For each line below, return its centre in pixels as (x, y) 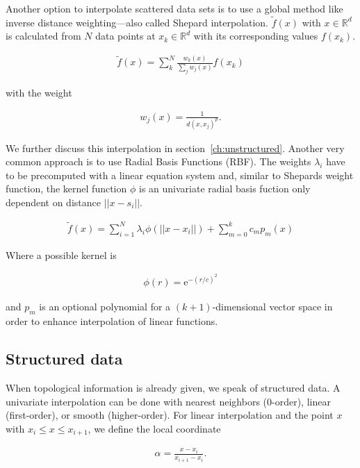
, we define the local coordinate (154, 428)
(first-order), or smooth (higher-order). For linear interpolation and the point (170, 415)
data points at (125, 36)
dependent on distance (53, 202)
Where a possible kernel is (61, 254)
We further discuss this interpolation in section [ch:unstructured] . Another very (175, 148)
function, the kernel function (66, 189)
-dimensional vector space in (272, 307)
